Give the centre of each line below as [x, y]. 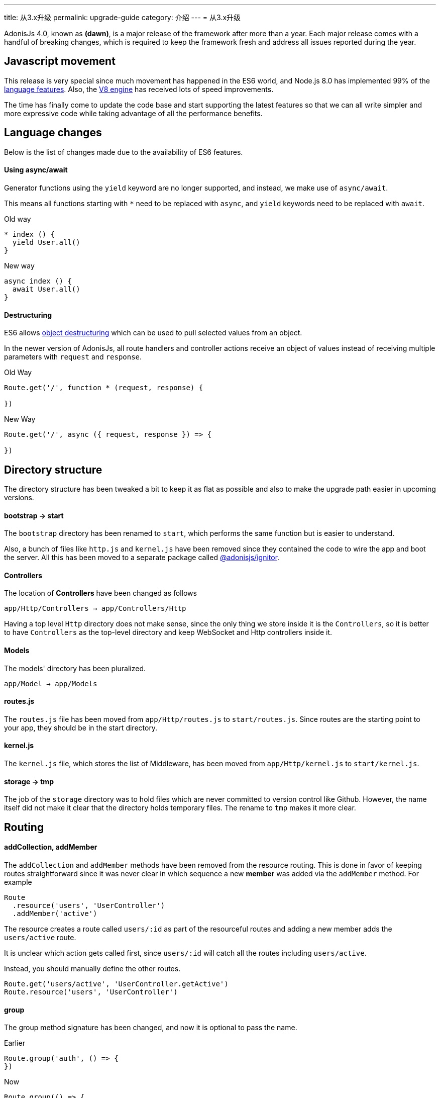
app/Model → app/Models [51, 683]
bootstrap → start [34, 515]
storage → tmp [29, 781]
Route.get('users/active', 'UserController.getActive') [116, 984]
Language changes [53, 133]
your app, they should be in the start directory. [81, 727]
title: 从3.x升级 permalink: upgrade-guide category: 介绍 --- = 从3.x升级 [123, 17]
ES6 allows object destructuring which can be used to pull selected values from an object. [153, 333]
